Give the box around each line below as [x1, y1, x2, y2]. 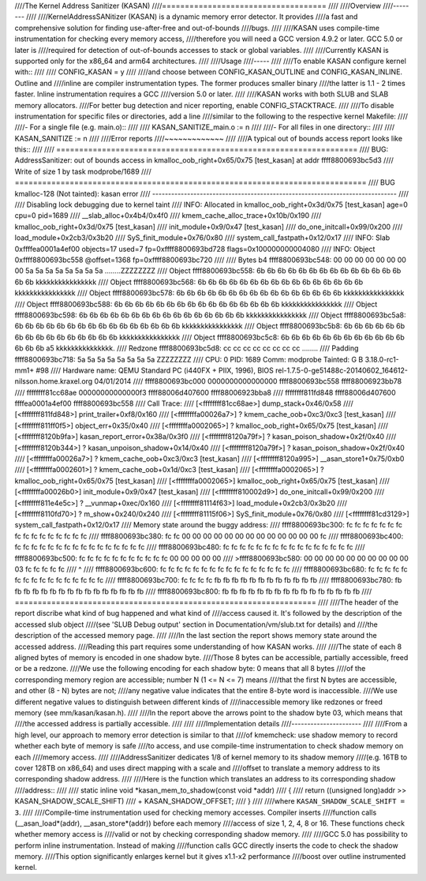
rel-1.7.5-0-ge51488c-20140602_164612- [275, 366, 408, 375]
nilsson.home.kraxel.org [14, 377, 93, 386]
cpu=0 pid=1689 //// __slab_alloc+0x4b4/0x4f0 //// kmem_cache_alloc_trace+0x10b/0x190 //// [14, 211, 322, 220]
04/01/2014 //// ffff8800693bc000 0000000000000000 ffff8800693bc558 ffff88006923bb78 [94, 377, 402, 386]
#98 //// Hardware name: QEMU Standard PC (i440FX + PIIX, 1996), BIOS [35, 366, 274, 375]
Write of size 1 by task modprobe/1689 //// [14, 167, 151, 176]
